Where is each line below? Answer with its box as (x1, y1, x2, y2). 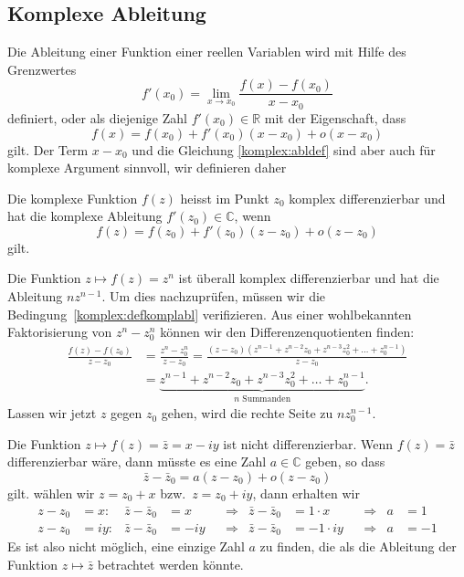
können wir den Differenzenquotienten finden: (160, 322, 415, 341)
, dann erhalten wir (252, 483, 360, 502)
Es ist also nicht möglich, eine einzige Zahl (7, 537, 245, 556)
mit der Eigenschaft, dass (264, 108, 406, 127)
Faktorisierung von (7, 322, 112, 341)
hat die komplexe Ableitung (7, 206, 163, 226)
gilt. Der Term (7, 140, 89, 159)
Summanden (242, 393, 291, 404)
